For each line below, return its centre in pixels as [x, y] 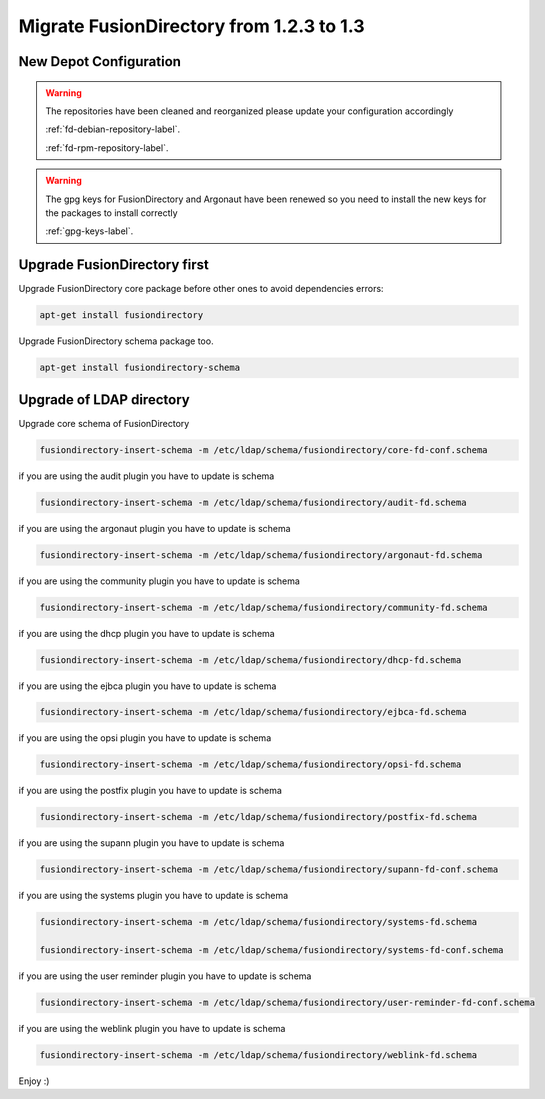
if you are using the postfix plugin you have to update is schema [150, 791]
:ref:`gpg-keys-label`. [89, 231]
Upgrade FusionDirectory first [113, 265]
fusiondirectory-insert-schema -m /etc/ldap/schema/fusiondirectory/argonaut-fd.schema [261, 554]
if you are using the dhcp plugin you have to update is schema [146, 633]
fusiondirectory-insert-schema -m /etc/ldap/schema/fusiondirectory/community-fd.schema [264, 607]
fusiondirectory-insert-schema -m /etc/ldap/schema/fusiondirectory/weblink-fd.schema [258, 1055]
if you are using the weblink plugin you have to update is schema [152, 1029]
